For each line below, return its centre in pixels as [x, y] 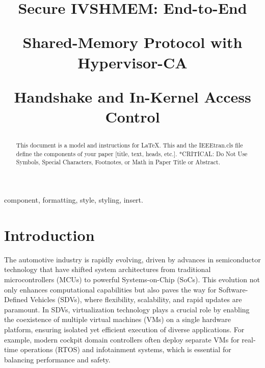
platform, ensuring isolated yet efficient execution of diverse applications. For [124, 329]
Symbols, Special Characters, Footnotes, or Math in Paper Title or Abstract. [118, 162]
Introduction [49, 235]
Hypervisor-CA [132, 62]
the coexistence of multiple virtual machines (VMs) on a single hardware [117, 319]
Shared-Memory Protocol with [132, 42]
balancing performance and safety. [57, 359]
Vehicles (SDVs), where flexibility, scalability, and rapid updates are [136, 299]
